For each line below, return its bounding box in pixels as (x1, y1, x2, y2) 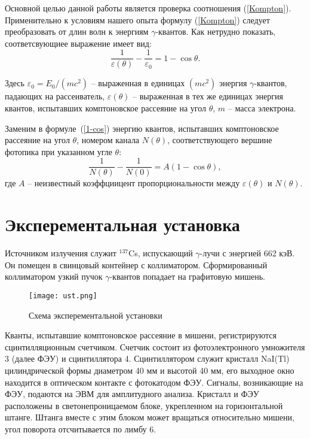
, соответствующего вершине (167, 134, 272, 146)
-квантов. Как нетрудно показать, (155, 25, 276, 38)
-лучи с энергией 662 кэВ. (199, 247, 295, 259)
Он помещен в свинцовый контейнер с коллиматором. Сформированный (5, 258, 268, 271)
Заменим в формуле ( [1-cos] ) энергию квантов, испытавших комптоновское (5, 122, 279, 134)
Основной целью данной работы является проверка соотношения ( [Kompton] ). (5, 2, 291, 14)
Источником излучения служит (5, 247, 116, 259)
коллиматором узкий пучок (5, 270, 103, 283)
